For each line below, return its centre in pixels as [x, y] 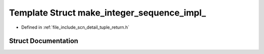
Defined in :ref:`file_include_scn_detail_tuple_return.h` [75, 27]
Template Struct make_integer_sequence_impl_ [108, 13]
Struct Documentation [44, 41]
